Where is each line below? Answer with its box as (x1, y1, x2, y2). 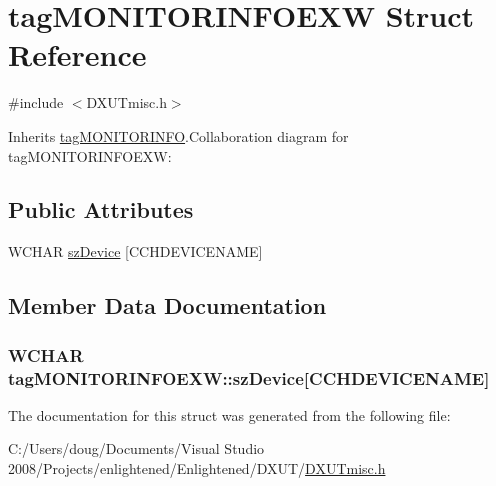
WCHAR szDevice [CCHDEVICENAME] (8, 241, 263, 262)
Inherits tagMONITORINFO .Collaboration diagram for (8, 125, 349, 146)
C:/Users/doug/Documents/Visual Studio (8, 438, 265, 459)
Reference (8, 34, 147, 75)
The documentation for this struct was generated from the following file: (8, 404, 451, 425)
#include (8, 92, 64, 113)
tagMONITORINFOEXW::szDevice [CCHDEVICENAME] (8, 365, 490, 390)
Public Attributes (8, 194, 194, 225)
